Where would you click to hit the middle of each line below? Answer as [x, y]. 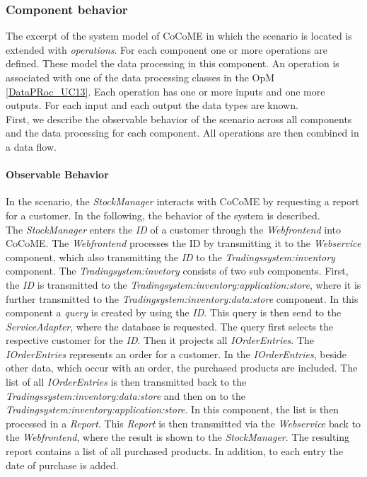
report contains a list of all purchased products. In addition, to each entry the [174, 451]
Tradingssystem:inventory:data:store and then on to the [126, 395]
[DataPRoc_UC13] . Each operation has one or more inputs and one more [165, 91]
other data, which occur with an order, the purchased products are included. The [182, 368]
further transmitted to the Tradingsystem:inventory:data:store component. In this [182, 298]
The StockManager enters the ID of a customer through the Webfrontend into [173, 229]
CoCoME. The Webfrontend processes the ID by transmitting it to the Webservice [183, 243]
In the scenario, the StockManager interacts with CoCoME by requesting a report [183, 201]
